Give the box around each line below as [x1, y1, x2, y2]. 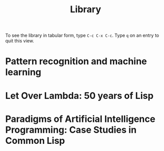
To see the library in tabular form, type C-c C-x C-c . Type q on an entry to [5, 32, 159, 39]
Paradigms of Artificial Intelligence [5, 113, 155, 124]
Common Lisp [5, 135, 65, 146]
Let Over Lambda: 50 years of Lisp [5, 90, 154, 102]
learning [5, 66, 42, 78]
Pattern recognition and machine [5, 56, 147, 67]
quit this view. [5, 38, 34, 44]
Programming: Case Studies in [5, 124, 137, 136]
